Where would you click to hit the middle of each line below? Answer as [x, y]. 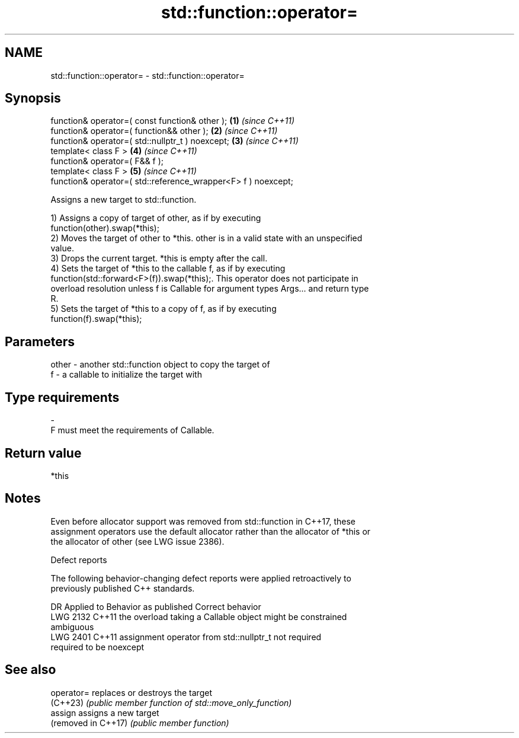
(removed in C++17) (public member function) [140, 723]
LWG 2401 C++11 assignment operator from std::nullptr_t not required [186, 637]
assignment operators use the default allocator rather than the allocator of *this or [211, 531]
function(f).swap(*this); [96, 319]
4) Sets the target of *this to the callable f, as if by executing [168, 269]
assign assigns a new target [105, 713]
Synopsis [33, 98]
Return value [43, 453]
